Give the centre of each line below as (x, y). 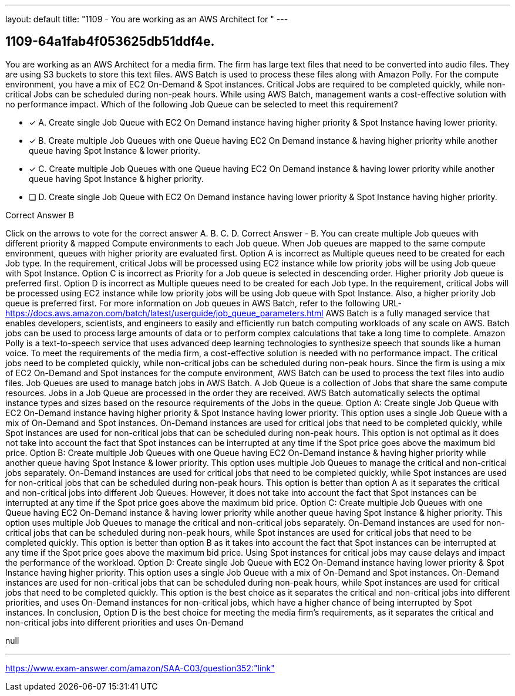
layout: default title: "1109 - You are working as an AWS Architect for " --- (147, 19)
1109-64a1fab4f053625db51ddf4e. (110, 42)
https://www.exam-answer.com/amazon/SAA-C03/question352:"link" (140, 668)
